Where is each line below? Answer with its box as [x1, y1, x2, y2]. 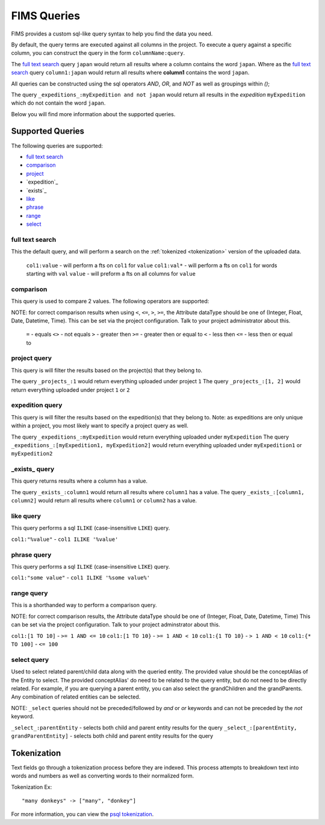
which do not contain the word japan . [11, 99, 106, 107]
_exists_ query [11, 465, 54, 474]
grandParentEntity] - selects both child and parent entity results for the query [11, 732, 214, 740]
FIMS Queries [11, 9, 81, 22]
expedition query [11, 401, 63, 409]
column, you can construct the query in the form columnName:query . [11, 49, 185, 57]
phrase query [11, 551, 52, 559]
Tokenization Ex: [11, 783, 52, 791]
